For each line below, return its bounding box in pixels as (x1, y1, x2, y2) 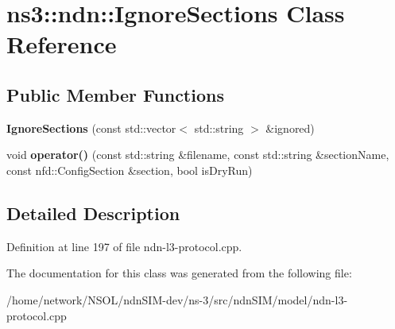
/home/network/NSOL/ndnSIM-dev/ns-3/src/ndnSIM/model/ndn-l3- (6, 291, 348, 308)
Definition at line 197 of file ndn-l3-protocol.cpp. (6, 238, 242, 254)
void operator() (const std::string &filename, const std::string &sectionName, (6, 146, 389, 163)
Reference (6, 28, 117, 60)
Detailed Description (6, 200, 180, 225)
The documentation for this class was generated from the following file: (6, 265, 352, 281)
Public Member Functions (6, 82, 224, 106)
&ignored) (265, 119, 315, 136)
